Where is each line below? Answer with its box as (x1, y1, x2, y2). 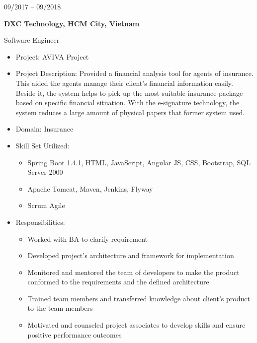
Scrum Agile (27, 200, 65, 210)
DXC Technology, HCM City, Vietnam (4, 18, 140, 28)
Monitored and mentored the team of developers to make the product (27, 267, 240, 277)
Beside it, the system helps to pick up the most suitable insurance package (15, 87, 243, 98)
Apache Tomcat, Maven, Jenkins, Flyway (27, 183, 153, 194)
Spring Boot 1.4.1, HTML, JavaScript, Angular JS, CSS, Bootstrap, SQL (27, 157, 251, 167)
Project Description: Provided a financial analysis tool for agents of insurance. (15, 68, 254, 78)
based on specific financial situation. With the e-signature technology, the (15, 97, 240, 108)
